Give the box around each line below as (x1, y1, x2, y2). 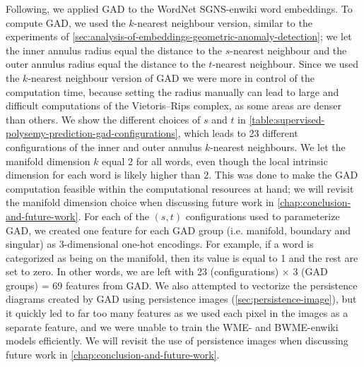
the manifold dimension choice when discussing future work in (6, 195, 274, 210)
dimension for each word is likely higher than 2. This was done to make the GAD (6, 167, 358, 182)
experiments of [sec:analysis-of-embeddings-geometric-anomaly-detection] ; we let (6, 29, 352, 44)
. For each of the (78, 208, 149, 223)
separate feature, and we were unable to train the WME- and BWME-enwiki (6, 319, 339, 334)
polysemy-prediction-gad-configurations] (6, 126, 178, 140)
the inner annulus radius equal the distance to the (6, 42, 222, 57)
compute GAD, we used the (6, 15, 126, 30)
